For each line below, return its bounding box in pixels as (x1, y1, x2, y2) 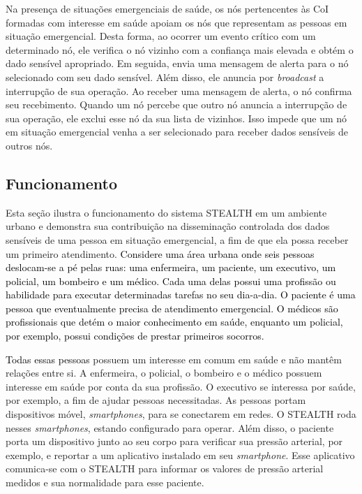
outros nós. (6, 138, 53, 152)
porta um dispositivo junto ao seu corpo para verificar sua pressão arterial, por (6, 434, 343, 449)
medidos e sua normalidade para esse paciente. (6, 475, 204, 490)
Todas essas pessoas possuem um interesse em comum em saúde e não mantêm (6, 351, 342, 366)
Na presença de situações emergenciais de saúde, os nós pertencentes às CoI (6, 1, 329, 15)
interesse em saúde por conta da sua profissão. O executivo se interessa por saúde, (6, 379, 356, 393)
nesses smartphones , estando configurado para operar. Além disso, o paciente (6, 420, 334, 435)
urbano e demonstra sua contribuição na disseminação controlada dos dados (6, 219, 330, 233)
